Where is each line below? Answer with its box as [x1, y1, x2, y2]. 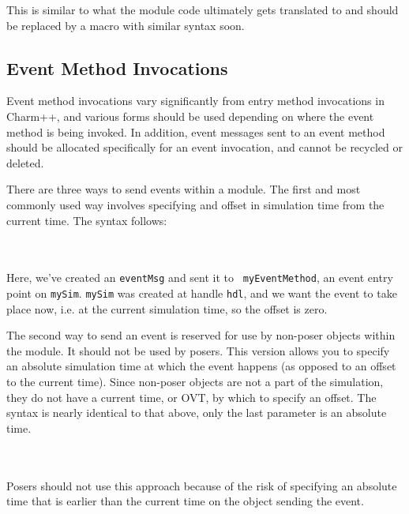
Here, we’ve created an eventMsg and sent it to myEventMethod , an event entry [6, 269, 393, 286]
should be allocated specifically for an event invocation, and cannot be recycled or [6, 139, 403, 156]
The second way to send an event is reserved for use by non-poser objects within [6, 327, 396, 343]
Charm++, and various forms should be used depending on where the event [6, 107, 374, 124]
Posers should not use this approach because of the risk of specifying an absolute [6, 477, 397, 493]
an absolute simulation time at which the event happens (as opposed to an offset [6, 358, 396, 374]
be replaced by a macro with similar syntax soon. [6, 17, 245, 33]
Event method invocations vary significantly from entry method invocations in [6, 92, 385, 109]
